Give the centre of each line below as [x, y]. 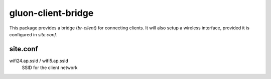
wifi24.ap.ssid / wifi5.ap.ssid [39, 61]
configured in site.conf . [33, 34]
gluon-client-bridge [51, 13]
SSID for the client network [50, 68]
